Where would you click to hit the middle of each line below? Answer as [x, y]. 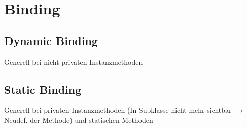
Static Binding [43, 89]
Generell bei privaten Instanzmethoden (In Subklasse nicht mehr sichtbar [118, 110]
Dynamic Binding [51, 40]
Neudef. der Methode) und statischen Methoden [79, 120]
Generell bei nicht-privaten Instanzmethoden [74, 61]
